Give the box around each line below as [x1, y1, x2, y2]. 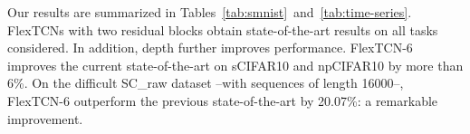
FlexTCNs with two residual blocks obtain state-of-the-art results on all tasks [7, 20, 438, 39]
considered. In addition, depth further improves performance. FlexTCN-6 [7, 38, 413, 57]
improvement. [7, 109, 83, 128]
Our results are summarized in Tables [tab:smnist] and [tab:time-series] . [7, 3, 412, 21]
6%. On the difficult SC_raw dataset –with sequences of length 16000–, [7, 73, 404, 92]
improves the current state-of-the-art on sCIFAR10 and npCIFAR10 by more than [7, 55, 464, 74]
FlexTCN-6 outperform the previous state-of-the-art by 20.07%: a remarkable [7, 91, 438, 110]
